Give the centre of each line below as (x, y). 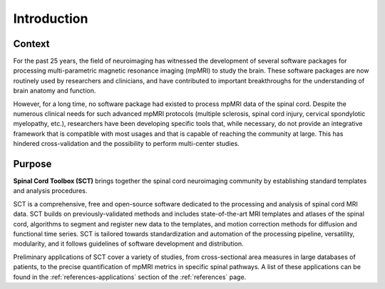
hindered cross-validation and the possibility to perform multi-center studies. (127, 144)
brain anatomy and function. (55, 91)
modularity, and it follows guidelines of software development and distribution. (128, 244)
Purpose (32, 164)
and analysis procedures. (50, 191)
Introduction (51, 19)
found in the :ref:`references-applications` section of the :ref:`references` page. (130, 277)
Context (31, 44)
